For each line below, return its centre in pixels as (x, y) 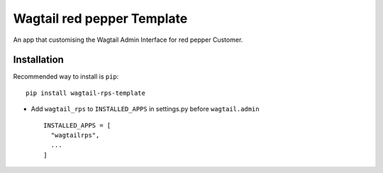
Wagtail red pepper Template (100, 18)
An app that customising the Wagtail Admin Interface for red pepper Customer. (128, 40)
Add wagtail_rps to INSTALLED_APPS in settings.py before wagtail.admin (145, 109)
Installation (38, 60)
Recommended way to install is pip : (66, 77)
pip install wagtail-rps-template (85, 93)
